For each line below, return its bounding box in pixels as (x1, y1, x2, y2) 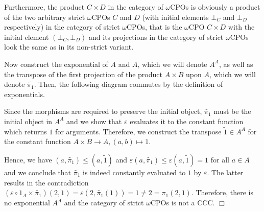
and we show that (66, 115, 122, 126)
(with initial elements (142, 11, 209, 22)
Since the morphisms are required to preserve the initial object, (4, 106, 202, 116)
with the (228, 21, 255, 32)
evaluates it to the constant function (130, 115, 244, 126)
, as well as (219, 58, 253, 69)
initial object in (4, 115, 53, 126)
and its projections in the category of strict (89, 31, 224, 42)
